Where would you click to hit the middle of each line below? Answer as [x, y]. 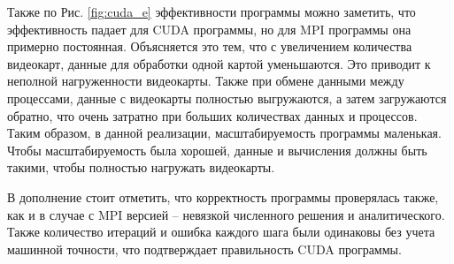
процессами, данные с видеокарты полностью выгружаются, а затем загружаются [227, 98]
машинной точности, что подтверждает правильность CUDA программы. [204, 249]
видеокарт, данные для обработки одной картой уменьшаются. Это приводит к [219, 63]
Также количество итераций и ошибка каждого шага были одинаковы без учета [221, 232]
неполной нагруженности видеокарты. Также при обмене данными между [206, 81]
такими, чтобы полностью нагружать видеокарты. [141, 167]
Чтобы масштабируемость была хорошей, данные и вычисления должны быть [217, 150]
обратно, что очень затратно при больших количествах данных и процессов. [212, 115]
